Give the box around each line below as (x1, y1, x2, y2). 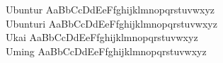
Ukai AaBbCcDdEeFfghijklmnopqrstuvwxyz (6, 30, 198, 45)
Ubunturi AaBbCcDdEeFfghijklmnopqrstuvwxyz (6, 16, 217, 30)
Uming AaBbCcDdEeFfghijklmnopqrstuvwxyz (6, 43, 207, 58)
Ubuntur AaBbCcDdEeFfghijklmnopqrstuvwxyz (6, 2, 215, 16)
